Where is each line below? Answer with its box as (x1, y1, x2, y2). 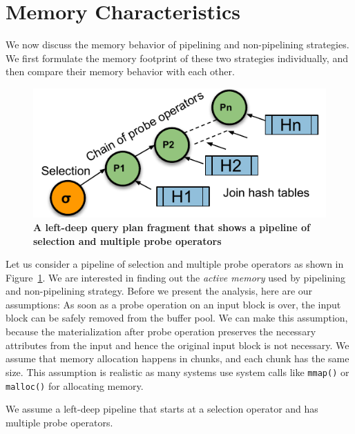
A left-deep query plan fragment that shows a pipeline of (33, 219, 310, 234)
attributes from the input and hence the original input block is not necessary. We (6, 337, 349, 352)
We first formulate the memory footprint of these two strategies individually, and (6, 50, 348, 65)
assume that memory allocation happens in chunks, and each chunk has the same (6, 351, 349, 366)
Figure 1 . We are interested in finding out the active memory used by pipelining (6, 270, 345, 284)
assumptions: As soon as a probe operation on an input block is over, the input (6, 297, 341, 311)
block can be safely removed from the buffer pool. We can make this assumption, (6, 310, 348, 325)
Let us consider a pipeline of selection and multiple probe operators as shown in (6, 257, 344, 271)
